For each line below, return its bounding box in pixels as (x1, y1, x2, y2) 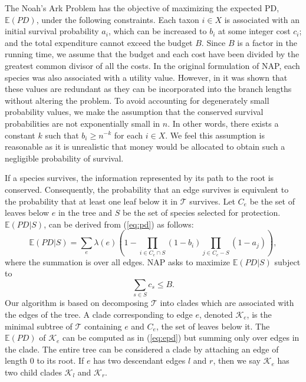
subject (274, 255, 301, 268)
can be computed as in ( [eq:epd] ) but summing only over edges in (62, 331, 300, 344)
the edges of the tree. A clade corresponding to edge (5, 308, 193, 320)
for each (114, 129, 143, 141)
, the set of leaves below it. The (156, 320, 270, 332)
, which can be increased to (108, 25, 207, 37)
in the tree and (58, 206, 113, 219)
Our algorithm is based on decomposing (5, 297, 149, 309)
